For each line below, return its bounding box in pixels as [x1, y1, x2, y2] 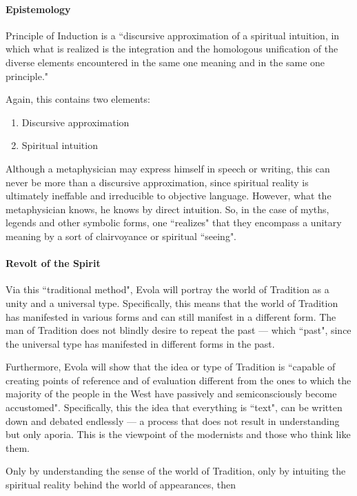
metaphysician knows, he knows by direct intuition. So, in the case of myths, [6, 201, 329, 216]
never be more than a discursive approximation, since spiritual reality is [6, 175, 309, 189]
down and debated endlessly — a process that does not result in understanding [6, 413, 340, 428]
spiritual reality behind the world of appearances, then [6, 477, 236, 492]
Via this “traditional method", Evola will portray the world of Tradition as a [6, 282, 329, 297]
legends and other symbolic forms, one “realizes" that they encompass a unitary [6, 215, 342, 230]
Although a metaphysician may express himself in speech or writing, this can [6, 161, 330, 175]
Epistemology [6, 1, 71, 16]
